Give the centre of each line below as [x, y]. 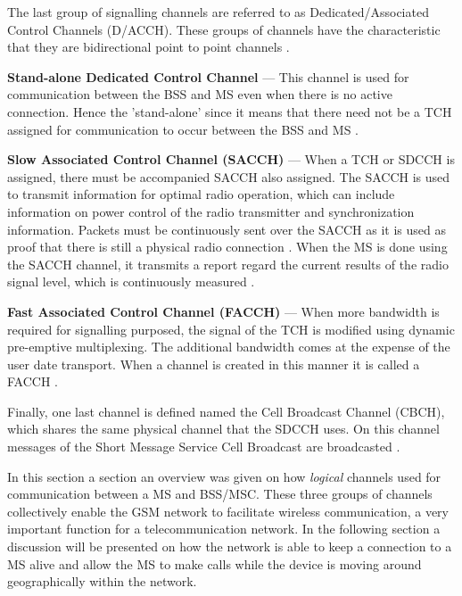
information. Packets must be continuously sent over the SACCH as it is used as [227, 229]
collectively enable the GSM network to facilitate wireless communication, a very [228, 511]
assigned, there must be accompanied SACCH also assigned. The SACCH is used [229, 176]
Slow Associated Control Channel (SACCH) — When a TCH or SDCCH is [231, 159]
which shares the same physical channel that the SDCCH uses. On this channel [223, 429]
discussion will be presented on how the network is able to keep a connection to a [230, 546]
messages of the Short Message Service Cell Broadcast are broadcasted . [204, 447]
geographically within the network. [102, 581]
